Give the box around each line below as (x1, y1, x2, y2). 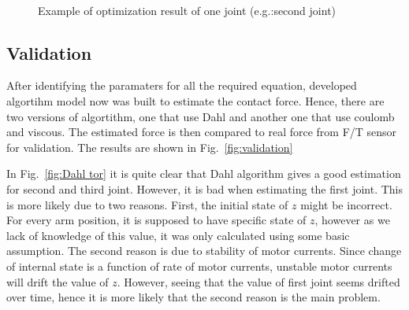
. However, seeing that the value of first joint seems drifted (117, 273, 400, 290)
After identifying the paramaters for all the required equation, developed (6, 77, 357, 94)
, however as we (314, 212, 390, 228)
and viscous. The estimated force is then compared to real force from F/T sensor (6, 124, 397, 140)
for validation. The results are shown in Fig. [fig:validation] (6, 138, 293, 155)
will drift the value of (6, 273, 109, 290)
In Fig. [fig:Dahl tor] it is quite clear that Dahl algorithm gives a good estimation (6, 165, 401, 182)
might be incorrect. (300, 196, 392, 212)
